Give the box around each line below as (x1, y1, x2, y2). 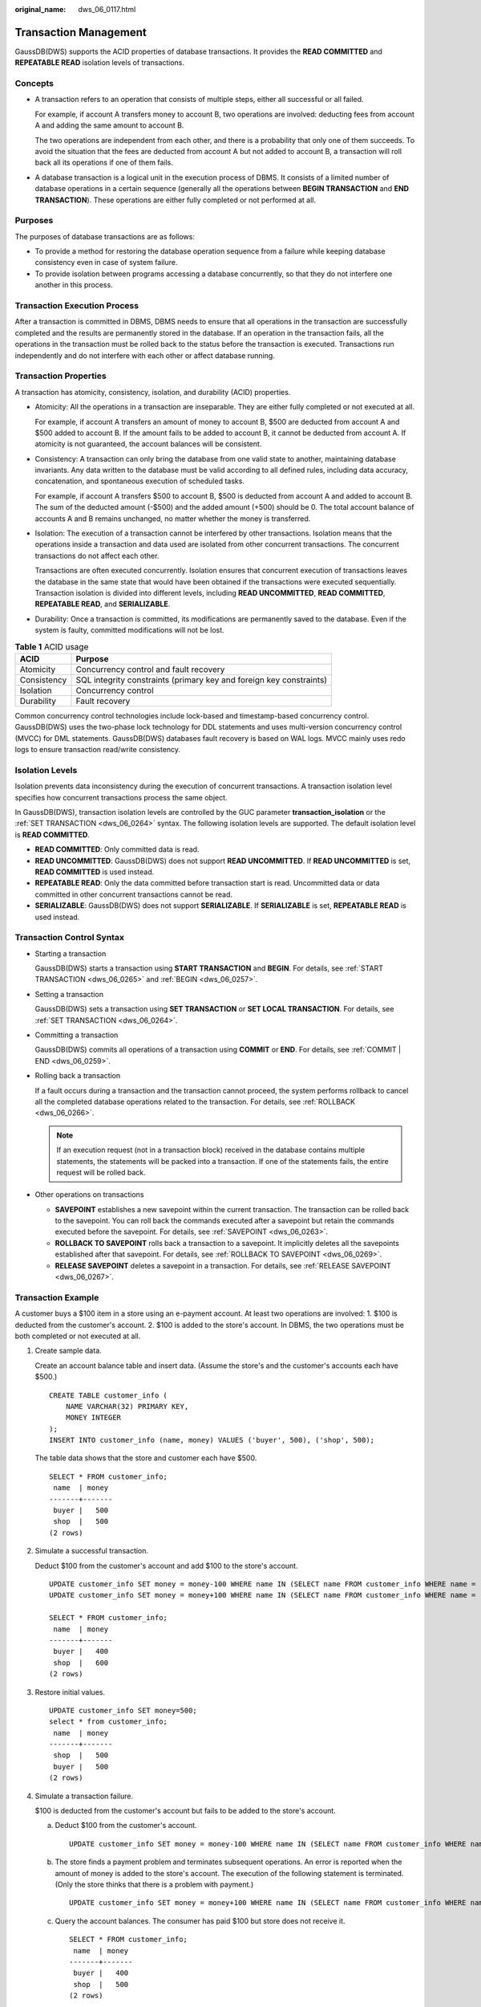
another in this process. (34, 280, 113, 290)
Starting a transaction (34, 948, 107, 959)
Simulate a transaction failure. (34, 1791, 134, 1801)
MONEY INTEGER (65, 1413, 122, 1423)
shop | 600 (53, 1658, 109, 1667)
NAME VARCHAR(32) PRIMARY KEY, (65, 1402, 189, 1411)
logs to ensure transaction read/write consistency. (14, 745, 180, 755)
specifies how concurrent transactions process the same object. (14, 792, 228, 802)
